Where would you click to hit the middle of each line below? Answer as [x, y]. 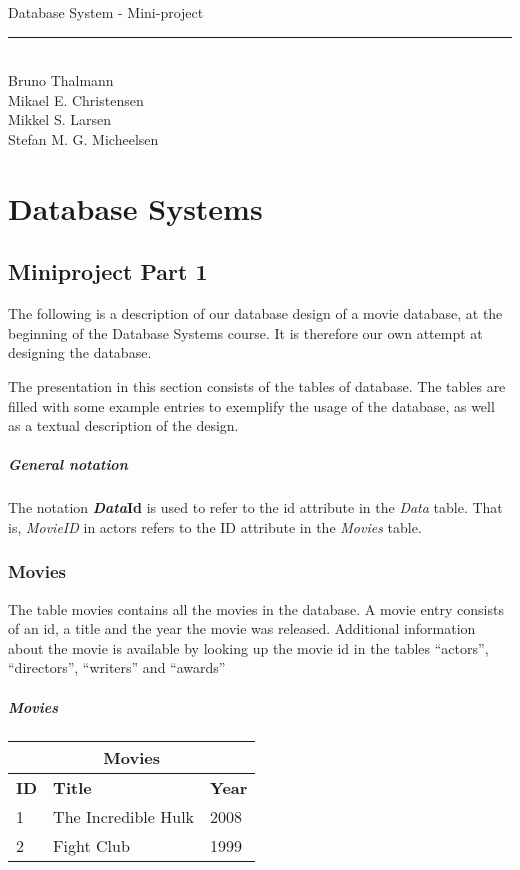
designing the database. [80, 352]
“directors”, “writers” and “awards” [117, 667]
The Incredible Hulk [124, 816]
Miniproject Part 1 [108, 271]
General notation [68, 464]
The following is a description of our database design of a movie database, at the [255, 313]
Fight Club [91, 845]
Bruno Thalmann [61, 80]
